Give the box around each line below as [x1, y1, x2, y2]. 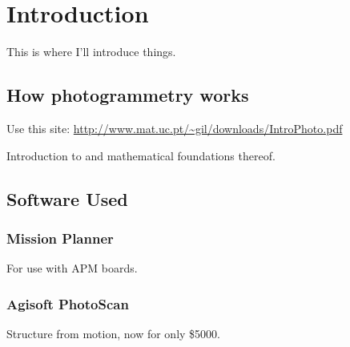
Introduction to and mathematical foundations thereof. [6, 147, 276, 163]
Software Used [6, 186, 128, 211]
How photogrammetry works [6, 83, 249, 107]
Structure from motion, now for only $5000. [6, 325, 220, 341]
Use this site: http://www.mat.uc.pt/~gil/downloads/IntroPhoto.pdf [6, 119, 343, 136]
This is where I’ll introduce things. [6, 43, 176, 60]
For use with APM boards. [6, 260, 138, 276]
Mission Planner [6, 228, 114, 248]
